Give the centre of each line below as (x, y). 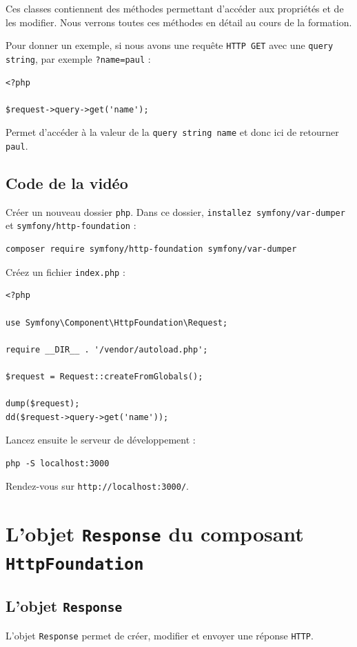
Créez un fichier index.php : (65, 271)
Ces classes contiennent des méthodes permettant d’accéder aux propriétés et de (175, 8)
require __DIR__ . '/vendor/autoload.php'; (107, 349)
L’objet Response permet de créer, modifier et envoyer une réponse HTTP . (160, 635)
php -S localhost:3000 (58, 463)
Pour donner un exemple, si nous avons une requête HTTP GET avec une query (170, 45)
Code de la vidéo (67, 182)
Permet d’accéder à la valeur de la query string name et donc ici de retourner (172, 132)
